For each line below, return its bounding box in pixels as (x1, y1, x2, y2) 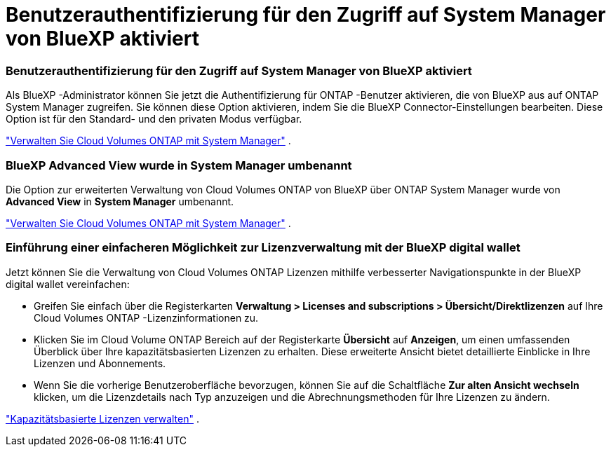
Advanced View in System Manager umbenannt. (6, 195, 234, 207)
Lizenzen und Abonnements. (34, 357, 166, 369)
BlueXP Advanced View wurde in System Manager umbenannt (6, 158, 352, 172)
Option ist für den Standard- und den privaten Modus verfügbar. (6, 113, 302, 125)
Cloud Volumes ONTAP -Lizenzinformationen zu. (34, 311, 259, 324)
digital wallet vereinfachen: (6, 278, 130, 290)
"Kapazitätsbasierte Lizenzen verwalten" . (6, 412, 199, 425)
